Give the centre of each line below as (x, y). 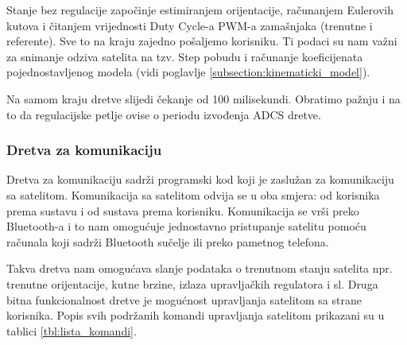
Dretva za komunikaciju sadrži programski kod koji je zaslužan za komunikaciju (200, 179)
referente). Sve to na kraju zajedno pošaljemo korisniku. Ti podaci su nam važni (202, 41)
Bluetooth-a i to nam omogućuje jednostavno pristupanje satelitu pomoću (186, 226)
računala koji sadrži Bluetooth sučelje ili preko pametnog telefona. (168, 241)
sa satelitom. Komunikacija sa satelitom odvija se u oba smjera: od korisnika (193, 194)
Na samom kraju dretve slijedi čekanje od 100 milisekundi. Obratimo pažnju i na (203, 98)
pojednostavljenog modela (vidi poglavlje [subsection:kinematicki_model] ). (188, 72)
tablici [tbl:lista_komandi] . (72, 330)
